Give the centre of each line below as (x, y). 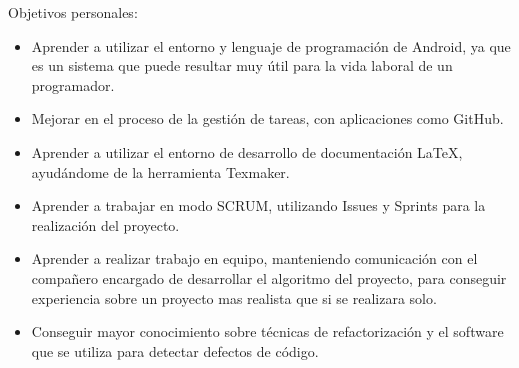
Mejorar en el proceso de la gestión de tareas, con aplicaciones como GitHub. (267, 118)
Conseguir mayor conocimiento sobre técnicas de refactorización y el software (267, 331)
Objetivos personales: (73, 12)
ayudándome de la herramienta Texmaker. (160, 171)
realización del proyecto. (105, 224)
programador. (73, 84)
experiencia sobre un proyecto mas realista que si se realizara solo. (234, 297)
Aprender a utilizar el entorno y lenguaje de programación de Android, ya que (271, 45)
